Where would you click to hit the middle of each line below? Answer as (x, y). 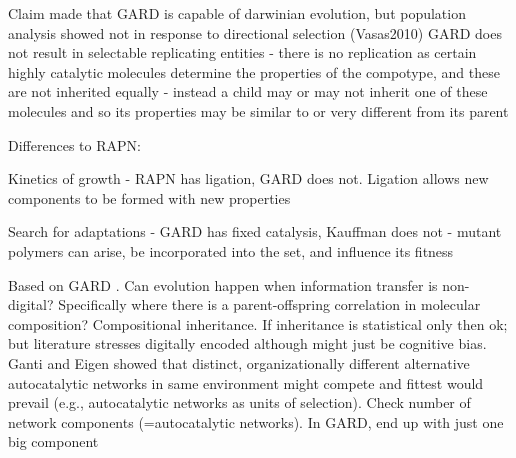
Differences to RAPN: (74, 144)
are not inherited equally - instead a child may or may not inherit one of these (248, 91)
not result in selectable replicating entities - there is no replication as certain (242, 52)
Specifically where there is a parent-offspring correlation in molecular (269, 304)
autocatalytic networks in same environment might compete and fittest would (246, 382)
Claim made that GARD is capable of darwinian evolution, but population (237, 13)
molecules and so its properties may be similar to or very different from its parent (258, 110)
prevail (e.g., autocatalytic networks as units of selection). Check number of (239, 402)
